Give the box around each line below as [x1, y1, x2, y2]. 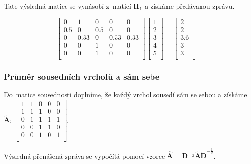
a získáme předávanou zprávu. [145, 1, 234, 11]
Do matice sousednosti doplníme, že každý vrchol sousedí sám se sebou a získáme [4, 90, 247, 99]
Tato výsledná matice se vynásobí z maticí [4, 1, 131, 11]
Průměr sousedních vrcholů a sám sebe [4, 70, 160, 82]
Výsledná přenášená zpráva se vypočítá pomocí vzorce [4, 150, 165, 161]
